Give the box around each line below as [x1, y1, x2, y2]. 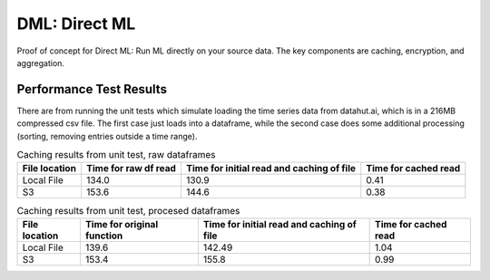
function [84, 229, 123, 242]
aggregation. [16, 57, 65, 68]
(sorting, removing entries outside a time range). [16, 130, 198, 141]
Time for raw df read [86, 162, 177, 175]
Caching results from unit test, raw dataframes [16, 149, 216, 161]
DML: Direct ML [16, 14, 136, 34]
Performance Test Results [16, 82, 168, 97]
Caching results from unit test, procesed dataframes [16, 204, 240, 217]
